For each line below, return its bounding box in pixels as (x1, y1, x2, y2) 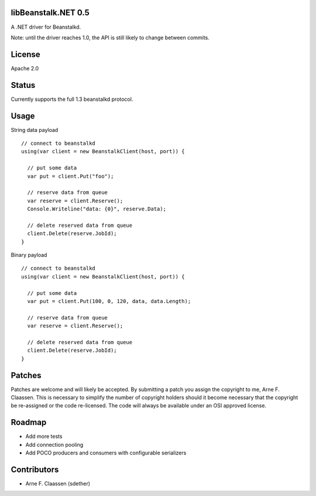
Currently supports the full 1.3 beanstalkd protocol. (11, 96, 133, 103)
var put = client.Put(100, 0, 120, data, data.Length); (27, 298, 191, 305)
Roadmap (11, 417, 47, 427)
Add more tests (25, 433, 63, 440)
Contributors (11, 464, 59, 474)
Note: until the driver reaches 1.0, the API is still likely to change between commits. (11, 34, 210, 41)
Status (11, 80, 36, 90)
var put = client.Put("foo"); (27, 173, 114, 179)
